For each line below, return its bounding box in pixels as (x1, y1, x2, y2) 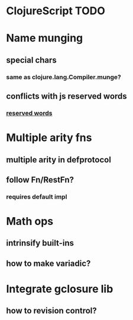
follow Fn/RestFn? (6, 174, 74, 185)
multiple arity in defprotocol (6, 155, 111, 165)
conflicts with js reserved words (6, 91, 127, 102)
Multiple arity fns (6, 131, 92, 145)
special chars (6, 55, 57, 65)
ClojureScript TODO (6, 4, 105, 18)
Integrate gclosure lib (6, 283, 113, 296)
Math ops (6, 215, 54, 228)
